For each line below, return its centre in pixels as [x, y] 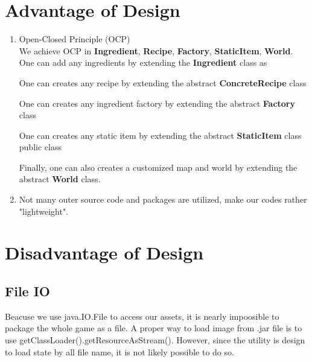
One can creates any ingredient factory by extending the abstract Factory [157, 103]
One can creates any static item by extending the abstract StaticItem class [160, 135]
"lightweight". [44, 211]
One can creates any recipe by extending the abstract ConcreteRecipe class [163, 82]
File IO [28, 291]
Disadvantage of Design [104, 252]
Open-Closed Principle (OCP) [75, 39]
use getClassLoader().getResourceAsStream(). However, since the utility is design [155, 340]
